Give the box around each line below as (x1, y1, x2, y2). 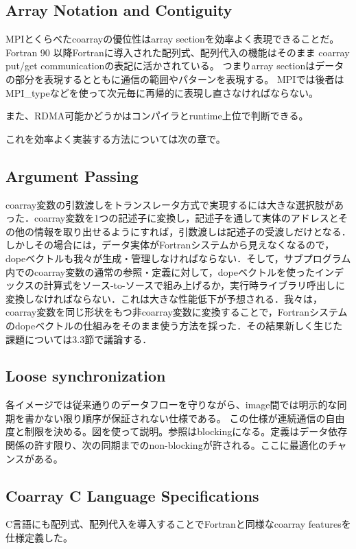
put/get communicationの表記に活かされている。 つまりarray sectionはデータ (5, 58, 344, 73)
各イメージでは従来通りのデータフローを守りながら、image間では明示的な (5, 397, 337, 412)
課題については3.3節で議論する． (5, 331, 152, 346)
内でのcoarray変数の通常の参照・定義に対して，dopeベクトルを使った (5, 264, 315, 279)
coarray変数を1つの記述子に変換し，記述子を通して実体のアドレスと (34, 211, 339, 225)
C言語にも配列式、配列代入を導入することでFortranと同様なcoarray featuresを (5, 517, 351, 531)
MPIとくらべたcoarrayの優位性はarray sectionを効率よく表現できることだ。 (5, 32, 340, 46)
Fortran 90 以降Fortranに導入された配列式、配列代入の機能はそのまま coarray (5, 45, 350, 59)
